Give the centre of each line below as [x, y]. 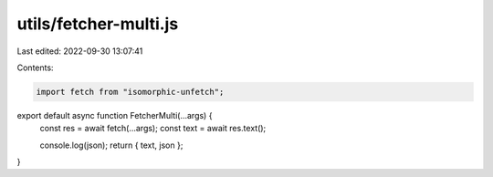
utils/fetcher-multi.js [98, 24]
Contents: [35, 68]
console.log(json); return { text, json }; [111, 145]
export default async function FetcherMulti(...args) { [115, 115]
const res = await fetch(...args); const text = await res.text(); [153, 129]
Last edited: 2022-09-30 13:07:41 [80, 51]
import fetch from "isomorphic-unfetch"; [130, 92]
